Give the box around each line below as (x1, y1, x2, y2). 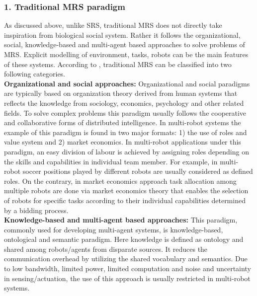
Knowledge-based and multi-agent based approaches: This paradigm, (4, 215, 238, 225)
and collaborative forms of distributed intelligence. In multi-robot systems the (4, 117, 241, 128)
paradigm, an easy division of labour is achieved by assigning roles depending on (4, 146, 249, 156)
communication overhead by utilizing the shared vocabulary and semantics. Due (4, 253, 248, 264)
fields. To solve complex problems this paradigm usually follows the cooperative (4, 107, 247, 118)
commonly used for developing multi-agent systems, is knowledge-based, (4, 224, 223, 234)
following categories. (4, 69, 66, 79)
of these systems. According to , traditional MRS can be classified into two (4, 59, 232, 69)
